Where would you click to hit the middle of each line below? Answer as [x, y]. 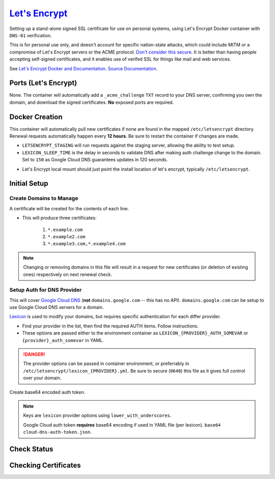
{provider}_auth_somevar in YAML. [63, 340]
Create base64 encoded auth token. [47, 392]
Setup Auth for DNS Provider [46, 290]
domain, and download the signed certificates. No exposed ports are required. [92, 102]
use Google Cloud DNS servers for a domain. [57, 307]
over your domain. [42, 378]
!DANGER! [34, 354]
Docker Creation [36, 117]
